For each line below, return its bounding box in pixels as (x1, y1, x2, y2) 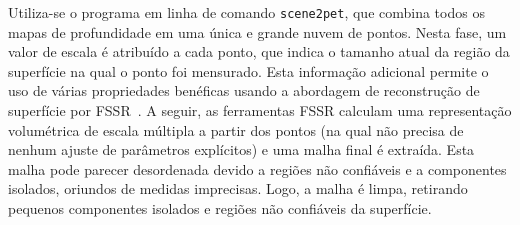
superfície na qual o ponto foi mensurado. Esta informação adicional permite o (8, 60, 489, 81)
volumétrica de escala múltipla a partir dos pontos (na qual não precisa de (8, 119, 464, 140)
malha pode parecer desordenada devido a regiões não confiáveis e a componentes (8, 158, 507, 179)
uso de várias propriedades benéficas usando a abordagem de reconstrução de (8, 80, 480, 101)
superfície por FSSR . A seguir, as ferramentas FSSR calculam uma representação (8, 100, 512, 121)
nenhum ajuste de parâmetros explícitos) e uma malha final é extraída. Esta (8, 139, 475, 160)
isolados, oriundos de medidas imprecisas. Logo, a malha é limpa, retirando (8, 178, 468, 199)
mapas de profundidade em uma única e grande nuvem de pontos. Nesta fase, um (8, 21, 507, 42)
